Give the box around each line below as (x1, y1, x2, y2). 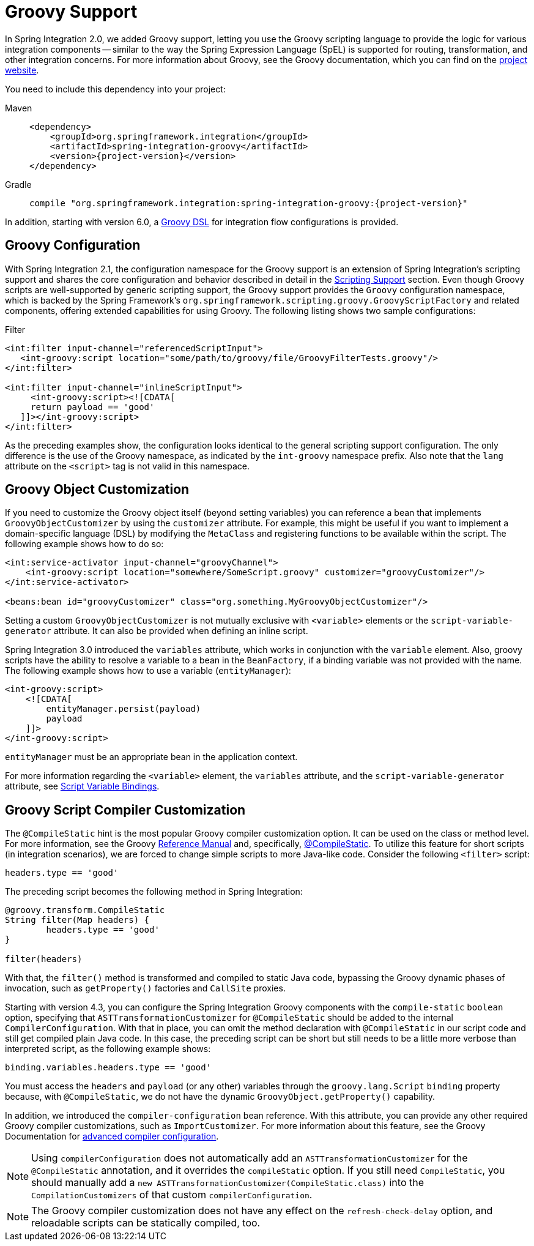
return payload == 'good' (31, 401, 155, 412)
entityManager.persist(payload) (46, 704, 201, 714)
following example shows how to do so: (5, 539, 164, 550)
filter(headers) (5, 954, 83, 964)
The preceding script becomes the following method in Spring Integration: (5, 886, 303, 897)
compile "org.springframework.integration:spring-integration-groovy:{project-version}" (29, 198, 468, 208)
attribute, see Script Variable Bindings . (5, 781, 160, 792)
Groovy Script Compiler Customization (5, 802, 246, 818)
